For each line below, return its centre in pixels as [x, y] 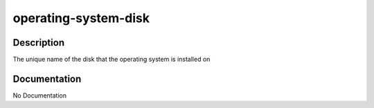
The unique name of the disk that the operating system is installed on [112, 60]
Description [39, 43]
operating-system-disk [81, 18]
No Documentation [40, 95]
